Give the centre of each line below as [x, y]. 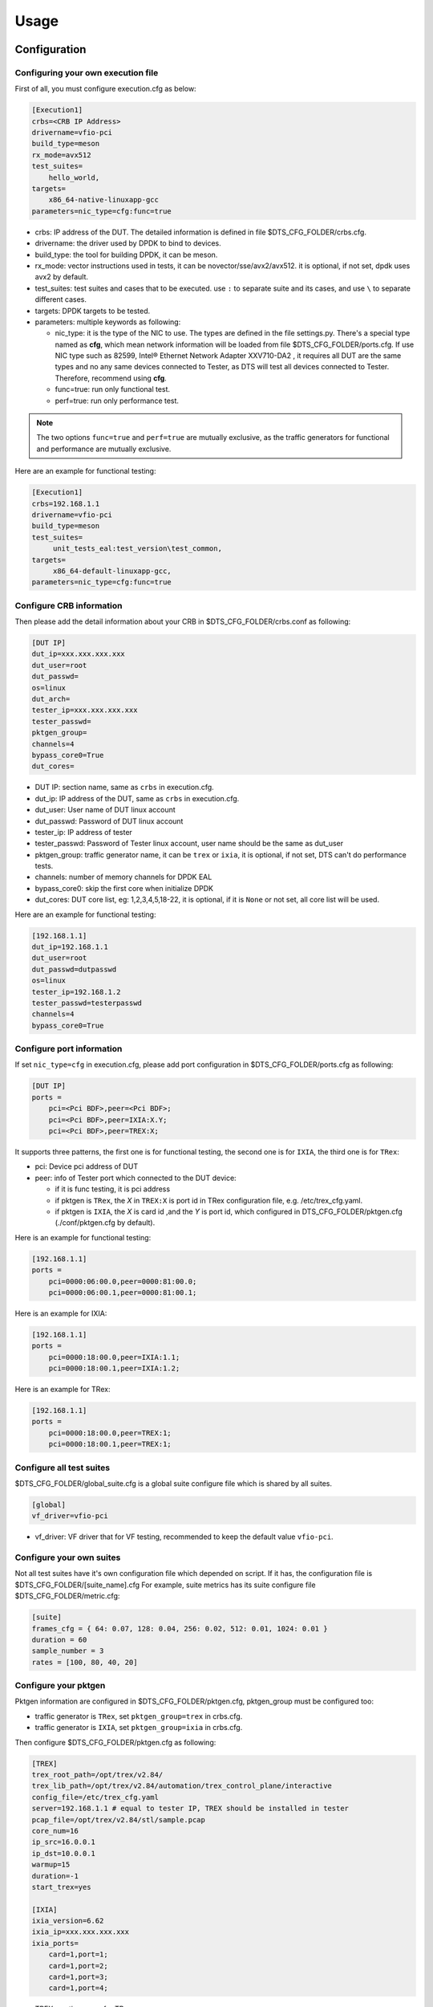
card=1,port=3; [78, 1977]
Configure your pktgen [60, 1686]
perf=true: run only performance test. [117, 401]
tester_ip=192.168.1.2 [76, 992]
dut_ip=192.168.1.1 [70, 947]
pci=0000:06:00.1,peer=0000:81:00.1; [123, 1292]
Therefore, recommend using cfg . [111, 378]
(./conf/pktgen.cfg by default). [105, 1223]
